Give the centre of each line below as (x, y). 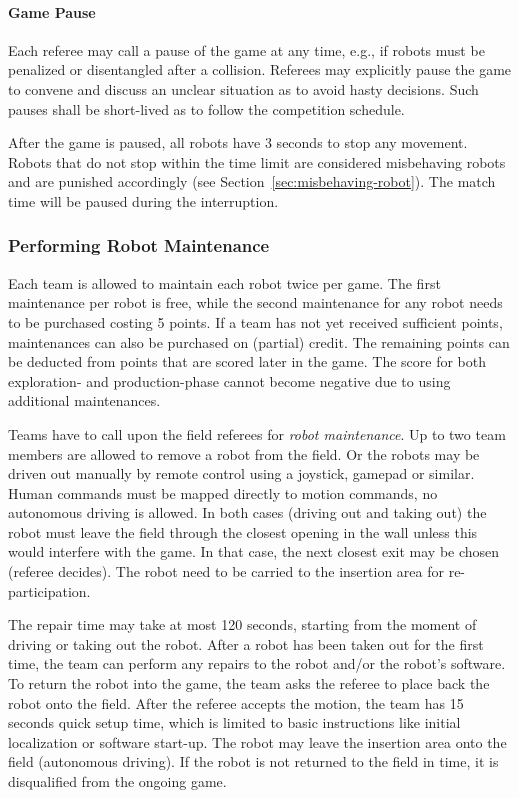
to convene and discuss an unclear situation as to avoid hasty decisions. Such (243, 88)
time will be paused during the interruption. (143, 200)
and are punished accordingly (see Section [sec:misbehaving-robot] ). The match (252, 181)
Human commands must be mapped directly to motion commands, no (223, 492)
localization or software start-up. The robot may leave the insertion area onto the (257, 741)
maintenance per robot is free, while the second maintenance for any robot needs (255, 302)
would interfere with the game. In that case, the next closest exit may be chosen (254, 551)
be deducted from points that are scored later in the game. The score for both (247, 361)
